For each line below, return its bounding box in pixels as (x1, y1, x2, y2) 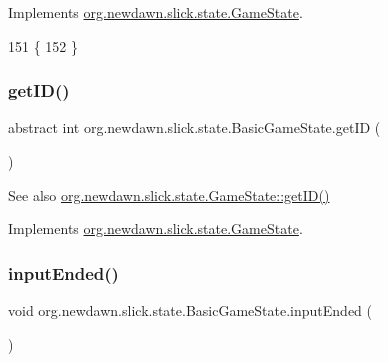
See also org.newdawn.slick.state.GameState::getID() (8, 184, 330, 205)
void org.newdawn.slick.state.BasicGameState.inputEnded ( (8, 300, 373, 320)
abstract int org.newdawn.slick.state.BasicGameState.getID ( (8, 117, 381, 138)
